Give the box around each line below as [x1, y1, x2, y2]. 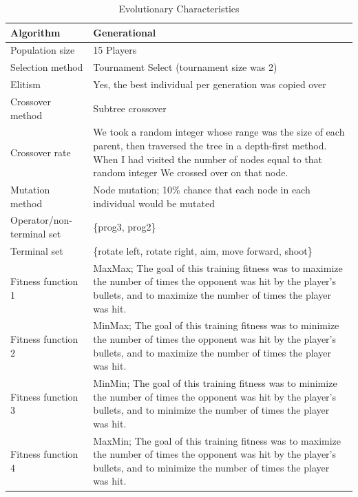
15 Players [93, 43, 137, 57]
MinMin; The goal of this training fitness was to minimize [93, 376, 337, 390]
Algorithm [10, 25, 61, 39]
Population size [10, 43, 75, 57]
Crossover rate [10, 145, 71, 159]
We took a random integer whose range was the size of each [93, 125, 345, 139]
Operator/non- [10, 213, 72, 227]
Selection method [10, 60, 83, 74]
